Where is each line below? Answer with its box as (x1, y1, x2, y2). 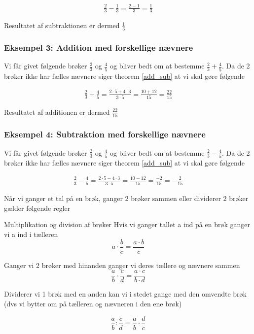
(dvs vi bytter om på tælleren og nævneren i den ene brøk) (4, 298, 182, 308)
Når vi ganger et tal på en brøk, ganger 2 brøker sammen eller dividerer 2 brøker (4, 193, 249, 203)
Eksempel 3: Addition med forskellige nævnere (4, 41, 193, 54)
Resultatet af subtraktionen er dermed (4, 20, 120, 31)
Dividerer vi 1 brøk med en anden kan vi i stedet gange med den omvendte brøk (4, 289, 247, 299)
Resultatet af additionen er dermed (4, 106, 110, 117)
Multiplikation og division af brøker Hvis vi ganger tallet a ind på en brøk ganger (4, 219, 250, 230)
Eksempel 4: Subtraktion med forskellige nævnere (4, 128, 206, 140)
